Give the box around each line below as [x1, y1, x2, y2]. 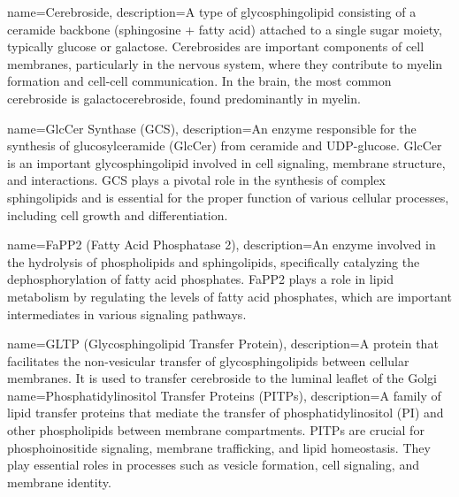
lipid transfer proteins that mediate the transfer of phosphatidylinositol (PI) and [7, 403, 444, 422]
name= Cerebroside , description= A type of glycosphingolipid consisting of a [7, 3, 417, 20]
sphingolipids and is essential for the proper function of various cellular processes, [7, 187, 449, 206]
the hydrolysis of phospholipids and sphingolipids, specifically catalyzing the [7, 252, 420, 271]
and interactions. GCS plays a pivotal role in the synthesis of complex [7, 171, 386, 189]
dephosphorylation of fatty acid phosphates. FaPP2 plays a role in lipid [7, 270, 394, 288]
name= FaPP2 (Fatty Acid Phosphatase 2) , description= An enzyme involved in [7, 235, 436, 254]
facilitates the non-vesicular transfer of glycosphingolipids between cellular [7, 351, 409, 370]
